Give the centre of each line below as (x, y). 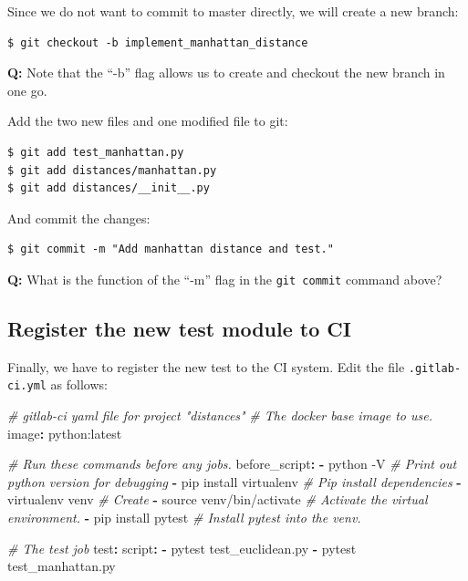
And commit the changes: (79, 218)
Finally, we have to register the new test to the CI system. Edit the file (206, 366)
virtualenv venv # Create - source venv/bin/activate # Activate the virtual (218, 499)
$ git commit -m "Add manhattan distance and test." (171, 249)
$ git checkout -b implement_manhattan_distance (158, 42)
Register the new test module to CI (179, 328)
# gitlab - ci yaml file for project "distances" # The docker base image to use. (220, 415)
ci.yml (27, 386)
